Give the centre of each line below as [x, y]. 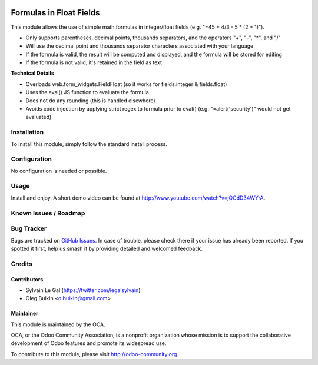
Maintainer [24, 313]
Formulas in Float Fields [55, 13]
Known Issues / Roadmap [48, 213]
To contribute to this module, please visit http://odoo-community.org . [95, 354]
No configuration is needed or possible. [59, 171]
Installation [27, 132]
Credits [21, 264]
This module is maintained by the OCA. [58, 324]
